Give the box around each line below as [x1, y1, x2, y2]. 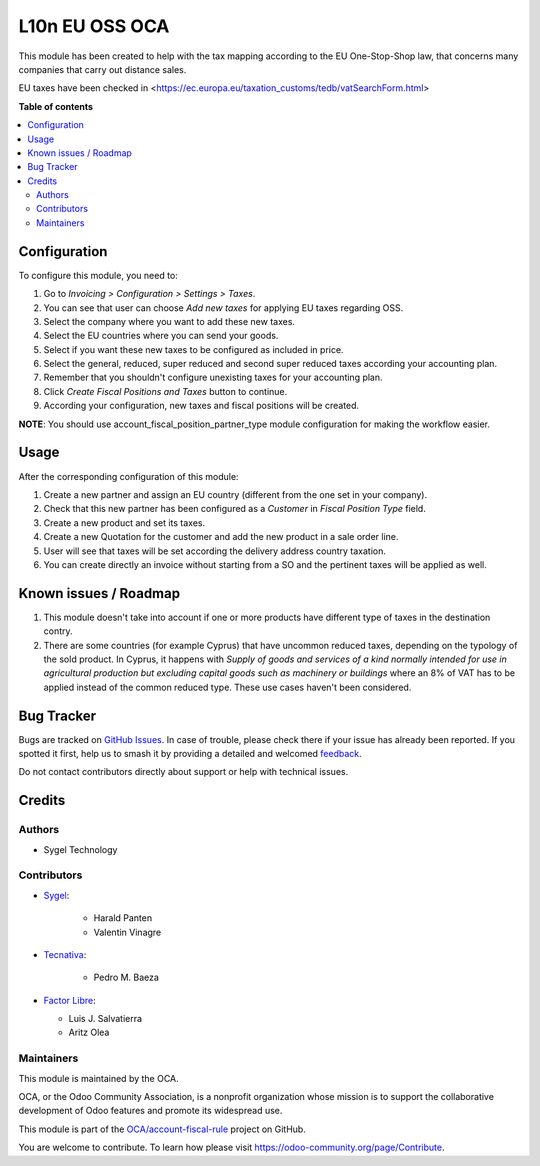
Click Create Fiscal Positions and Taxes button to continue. [43, 385, 288, 397]
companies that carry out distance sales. [18, 63, 187, 75]
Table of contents [18, 100, 94, 112]
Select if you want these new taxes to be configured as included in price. [43, 343, 344, 355]
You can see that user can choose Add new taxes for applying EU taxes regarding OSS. [43, 301, 404, 314]
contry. [43, 625, 74, 637]
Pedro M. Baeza [93, 971, 160, 984]
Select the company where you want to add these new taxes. [43, 315, 295, 327]
